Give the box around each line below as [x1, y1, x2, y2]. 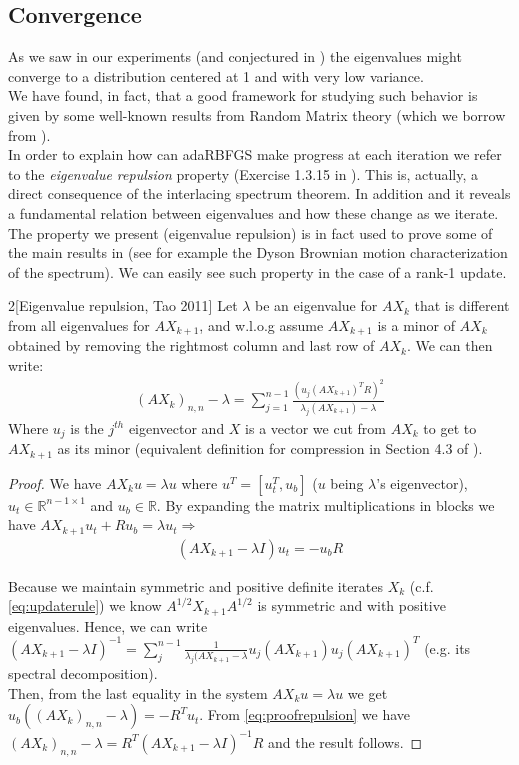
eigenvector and [128, 417, 225, 438]
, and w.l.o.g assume [199, 314, 324, 335]
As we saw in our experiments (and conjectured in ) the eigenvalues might [8, 46, 462, 67]
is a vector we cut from [245, 417, 387, 438]
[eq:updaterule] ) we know [8, 595, 162, 616]
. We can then [406, 335, 493, 356]
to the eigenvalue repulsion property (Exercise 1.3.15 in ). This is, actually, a [8, 163, 479, 184]
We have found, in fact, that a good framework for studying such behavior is [8, 85, 478, 106]
